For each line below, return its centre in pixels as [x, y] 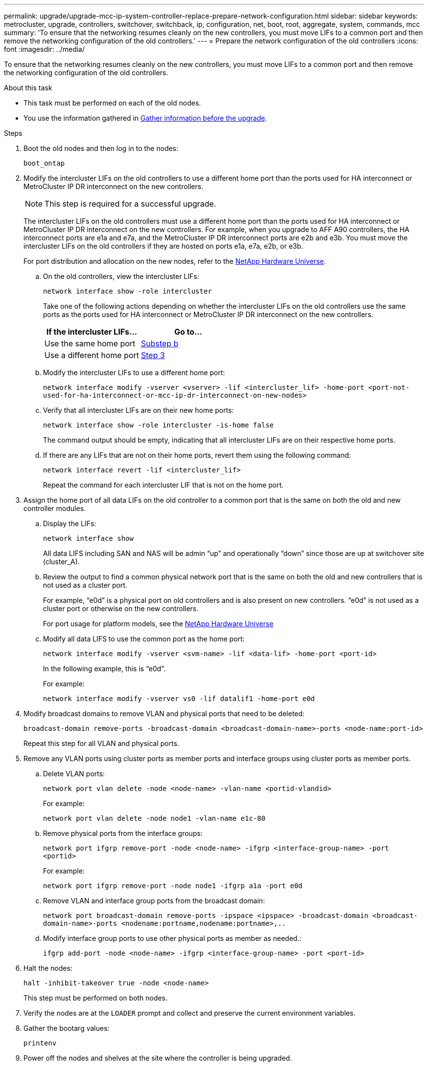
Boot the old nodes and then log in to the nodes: [101, 148]
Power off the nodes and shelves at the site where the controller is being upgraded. [158, 1058]
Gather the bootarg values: [66, 1028]
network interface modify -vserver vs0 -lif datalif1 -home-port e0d [179, 699]
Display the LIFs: [70, 523]
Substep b [160, 343]
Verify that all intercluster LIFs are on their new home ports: [139, 410]
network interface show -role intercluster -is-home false [159, 425]
